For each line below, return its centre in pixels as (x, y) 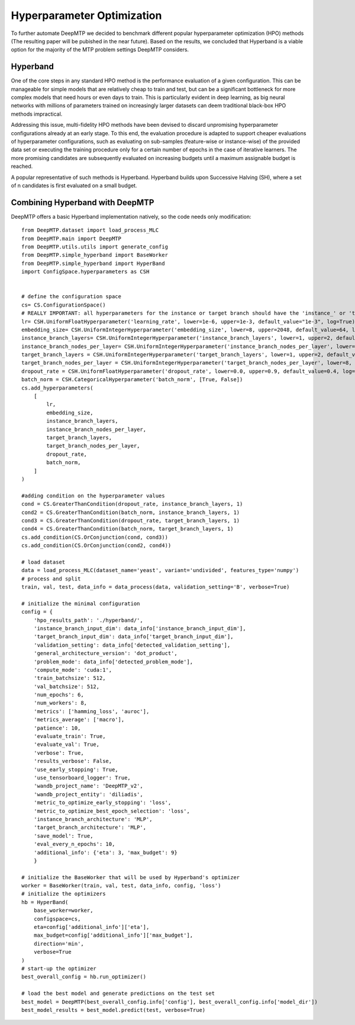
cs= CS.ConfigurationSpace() (64, 305)
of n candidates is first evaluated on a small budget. (74, 185)
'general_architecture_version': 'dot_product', (105, 653)
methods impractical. (37, 114)
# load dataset (43, 562)
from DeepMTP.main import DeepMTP (71, 238)
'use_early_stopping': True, (76, 769)
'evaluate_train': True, (70, 736)
